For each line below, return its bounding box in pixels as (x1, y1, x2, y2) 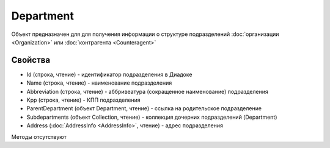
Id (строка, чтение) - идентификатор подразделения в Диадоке (26, 71, 193, 78)
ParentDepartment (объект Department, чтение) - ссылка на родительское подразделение (26, 105, 262, 112)
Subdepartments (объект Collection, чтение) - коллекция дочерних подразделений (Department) (26, 113, 277, 121)
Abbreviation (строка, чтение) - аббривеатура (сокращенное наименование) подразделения (26, 88, 268, 95)
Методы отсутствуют (11, 133, 67, 140)
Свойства (11, 55, 51, 65)
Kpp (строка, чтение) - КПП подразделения (26, 96, 141, 104)
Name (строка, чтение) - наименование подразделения (26, 79, 172, 86)
